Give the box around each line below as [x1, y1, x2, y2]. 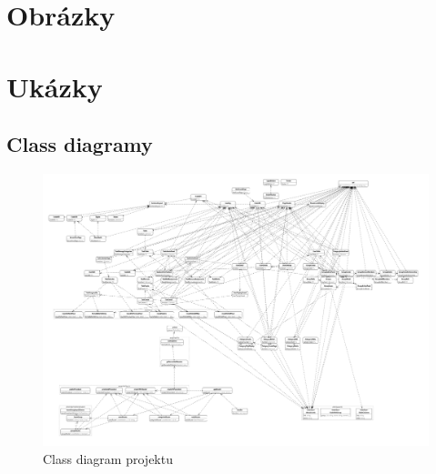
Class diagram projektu [43, 449, 173, 468]
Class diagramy [6, 130, 153, 158]
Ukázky [6, 67, 103, 105]
